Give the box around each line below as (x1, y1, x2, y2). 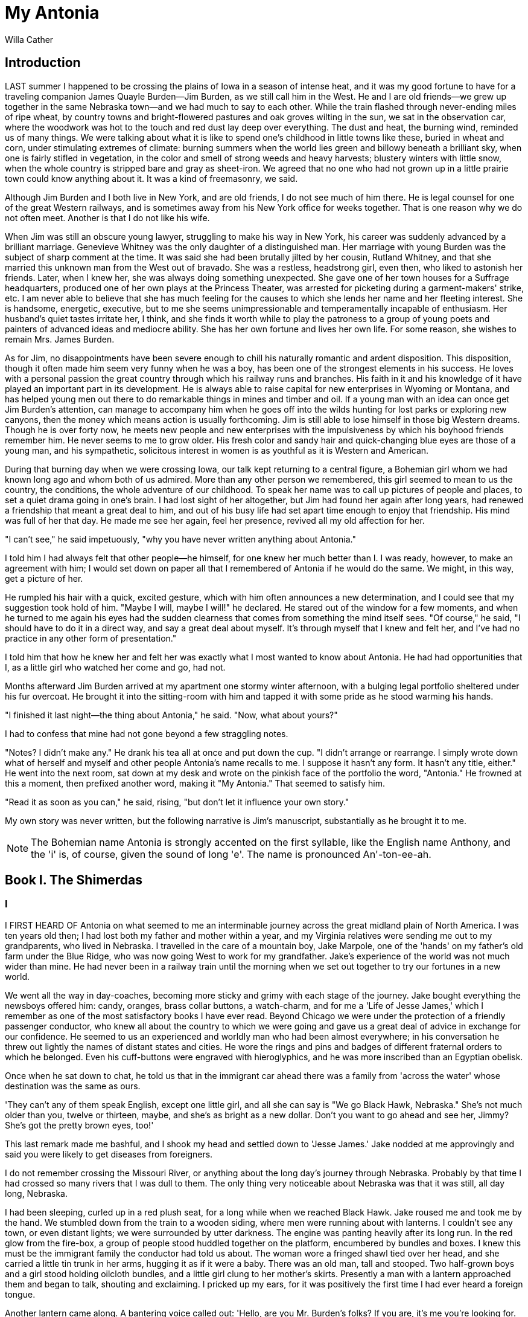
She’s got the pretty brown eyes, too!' (5, 1119, 154, 1130)
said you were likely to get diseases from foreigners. (5, 1148, 213, 1159)
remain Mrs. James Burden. (5, 333, 115, 344)
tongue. (5, 1289, 36, 1299)
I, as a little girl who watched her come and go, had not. (5, 662, 226, 672)
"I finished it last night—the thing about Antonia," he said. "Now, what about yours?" (5, 709, 338, 720)
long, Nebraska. (5, 1188, 68, 1199)
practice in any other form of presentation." (5, 633, 177, 643)
